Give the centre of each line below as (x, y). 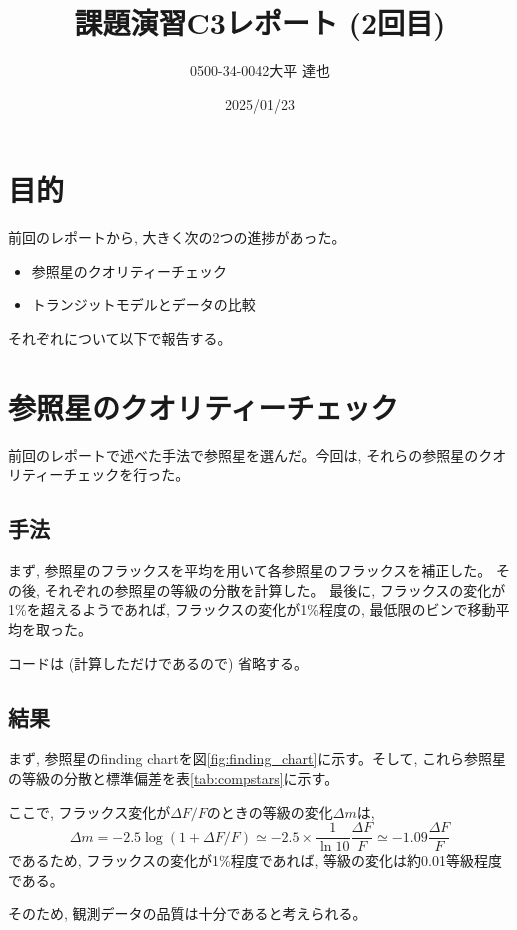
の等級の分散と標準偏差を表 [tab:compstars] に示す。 (173, 777)
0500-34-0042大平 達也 (260, 70)
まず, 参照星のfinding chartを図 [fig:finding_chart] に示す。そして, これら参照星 (257, 758)
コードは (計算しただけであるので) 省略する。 (158, 662)
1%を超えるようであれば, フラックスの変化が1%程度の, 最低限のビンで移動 (252, 609)
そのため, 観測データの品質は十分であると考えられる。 (187, 913)
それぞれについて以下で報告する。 (120, 338)
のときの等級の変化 (269, 811)
